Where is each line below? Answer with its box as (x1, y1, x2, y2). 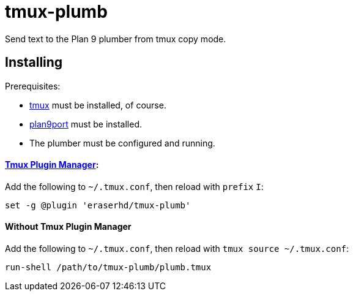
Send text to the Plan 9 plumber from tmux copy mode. (5, 33, 226, 44)
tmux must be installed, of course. (29, 99, 166, 110)
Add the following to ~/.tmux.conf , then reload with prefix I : (5, 181, 264, 192)
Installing (5, 55, 63, 70)
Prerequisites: (5, 80, 61, 91)
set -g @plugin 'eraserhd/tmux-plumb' (5, 200, 191, 210)
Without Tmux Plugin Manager (5, 221, 132, 232)
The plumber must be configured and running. (29, 137, 215, 148)
